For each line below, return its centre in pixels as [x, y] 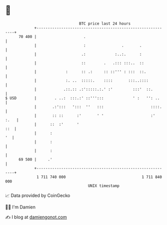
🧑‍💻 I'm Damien [20, 207]
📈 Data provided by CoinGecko [38, 195]
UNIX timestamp [104, 186]
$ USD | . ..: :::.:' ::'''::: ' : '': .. [82, 98]
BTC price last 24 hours [105, 24]
